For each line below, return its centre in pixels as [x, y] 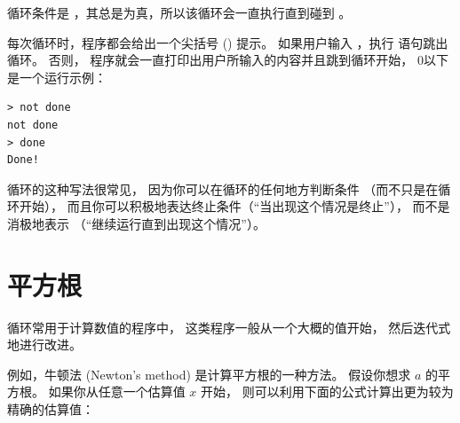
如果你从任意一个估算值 [117, 392]
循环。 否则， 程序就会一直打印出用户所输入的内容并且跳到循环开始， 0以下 [228, 60]
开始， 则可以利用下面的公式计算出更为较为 [327, 392]
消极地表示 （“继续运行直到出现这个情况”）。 [136, 223]
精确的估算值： [51, 409]
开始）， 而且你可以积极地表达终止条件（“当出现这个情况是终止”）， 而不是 [234, 206]
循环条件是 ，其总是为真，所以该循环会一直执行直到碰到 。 [179, 12]
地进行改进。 [44, 345]
